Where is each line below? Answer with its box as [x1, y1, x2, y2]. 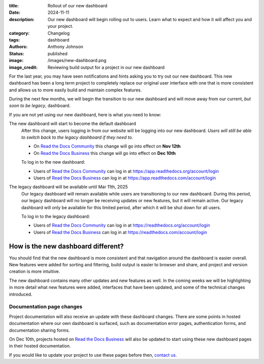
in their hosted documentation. [9, 343, 71, 349]
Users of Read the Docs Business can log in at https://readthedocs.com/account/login [33, 229, 207, 235]
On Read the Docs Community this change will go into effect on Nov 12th [33, 143, 181, 149]
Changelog [47, 30, 70, 36]
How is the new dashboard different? [9, 242, 124, 250]
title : [9, 3, 19, 8]
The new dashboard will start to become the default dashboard [9, 121, 136, 127]
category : [9, 30, 30, 36]
